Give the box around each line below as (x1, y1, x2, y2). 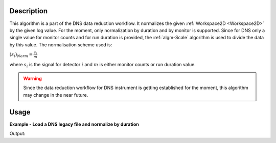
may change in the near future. (23, 92, 88, 98)
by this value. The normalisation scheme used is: (9, 41, 112, 48)
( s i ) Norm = (9, 51, 33, 59)
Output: (9, 130, 26, 137)
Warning (23, 75, 42, 81)
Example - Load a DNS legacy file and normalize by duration (9, 121, 139, 127)
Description (9, 7, 48, 15)
